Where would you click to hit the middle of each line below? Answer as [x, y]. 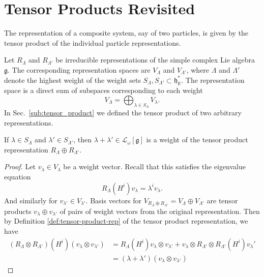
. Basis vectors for [113, 200]
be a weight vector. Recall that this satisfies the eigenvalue [155, 166]
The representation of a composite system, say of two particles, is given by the [126, 33]
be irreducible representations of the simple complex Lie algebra [155, 60]
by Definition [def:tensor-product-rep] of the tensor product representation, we [126, 221]
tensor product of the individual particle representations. [93, 42]
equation [18, 177]
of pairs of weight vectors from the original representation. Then [160, 211]
